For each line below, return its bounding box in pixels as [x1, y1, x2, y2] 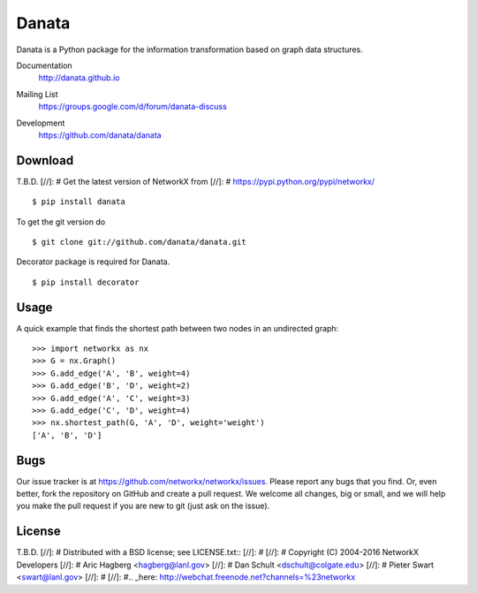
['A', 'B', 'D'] [32, 430, 102, 440]
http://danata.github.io [38, 72, 120, 83]
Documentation [16, 60, 72, 71]
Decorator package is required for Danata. [16, 256, 170, 267]
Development [16, 118, 65, 128]
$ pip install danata [32, 197, 125, 207]
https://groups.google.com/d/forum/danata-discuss [38, 102, 227, 112]
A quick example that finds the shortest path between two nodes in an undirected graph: [16, 323, 339, 333]
